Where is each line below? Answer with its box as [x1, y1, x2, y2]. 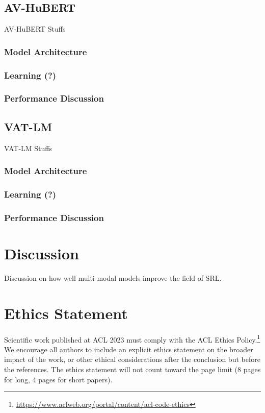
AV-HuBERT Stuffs [4, 23, 66, 34]
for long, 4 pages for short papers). [4, 374, 113, 384]
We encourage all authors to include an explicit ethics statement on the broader [4, 344, 253, 354]
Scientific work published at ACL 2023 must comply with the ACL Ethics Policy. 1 [4, 332, 260, 345]
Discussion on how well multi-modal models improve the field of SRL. [4, 272, 222, 283]
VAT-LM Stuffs [4, 142, 52, 153]
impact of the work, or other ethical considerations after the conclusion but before [4, 354, 260, 365]
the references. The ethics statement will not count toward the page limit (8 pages [4, 363, 261, 374]
